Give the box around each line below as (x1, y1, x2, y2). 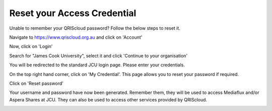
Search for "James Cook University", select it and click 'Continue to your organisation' (9, 53, 188, 59)
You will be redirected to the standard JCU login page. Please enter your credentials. (9, 62, 185, 68)
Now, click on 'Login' (9, 43, 53, 50)
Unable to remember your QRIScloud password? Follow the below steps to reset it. (9, 25, 181, 31)
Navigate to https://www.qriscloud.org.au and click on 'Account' (9, 34, 143, 40)
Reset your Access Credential (9, 8, 137, 19)
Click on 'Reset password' (9, 80, 64, 86)
